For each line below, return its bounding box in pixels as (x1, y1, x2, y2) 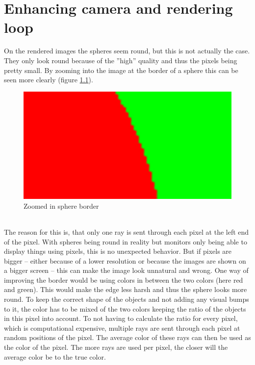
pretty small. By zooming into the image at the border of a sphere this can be (4, 65, 238, 75)
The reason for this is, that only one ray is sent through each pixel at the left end (4, 226, 249, 237)
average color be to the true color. (4, 351, 106, 362)
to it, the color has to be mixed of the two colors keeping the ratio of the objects (4, 303, 246, 314)
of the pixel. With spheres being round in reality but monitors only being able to (4, 236, 247, 246)
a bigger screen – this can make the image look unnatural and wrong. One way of (4, 265, 249, 275)
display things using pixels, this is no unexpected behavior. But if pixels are (4, 246, 232, 256)
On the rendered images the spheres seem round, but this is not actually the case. (4, 46, 250, 56)
